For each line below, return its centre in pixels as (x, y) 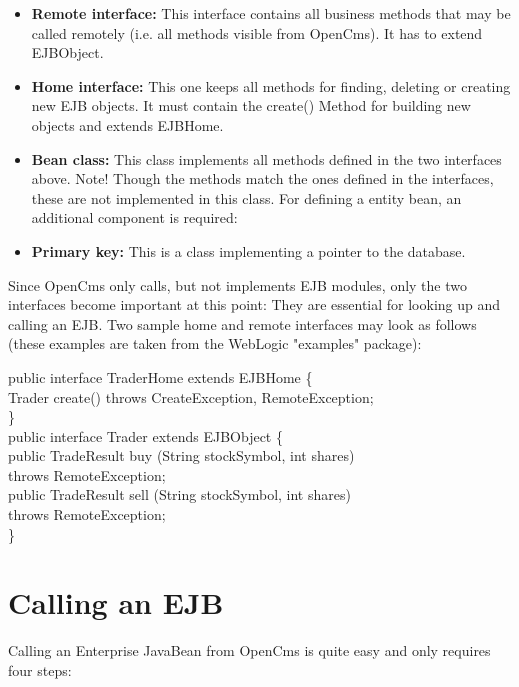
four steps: (40, 669)
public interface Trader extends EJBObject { (145, 435)
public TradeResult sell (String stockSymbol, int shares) (179, 494)
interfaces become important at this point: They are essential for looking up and (254, 304)
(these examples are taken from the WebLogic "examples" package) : (215, 343)
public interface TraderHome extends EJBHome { (160, 376)
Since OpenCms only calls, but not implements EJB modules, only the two (237, 284)
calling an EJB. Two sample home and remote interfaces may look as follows (242, 323)
